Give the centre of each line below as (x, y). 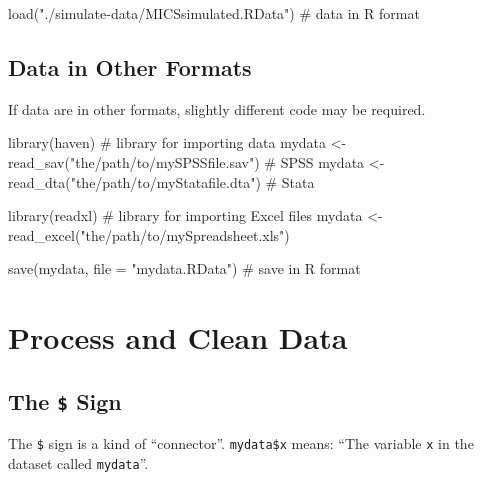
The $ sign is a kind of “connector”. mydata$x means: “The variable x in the (241, 443)
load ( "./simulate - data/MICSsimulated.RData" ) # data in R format (214, 13)
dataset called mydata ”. (78, 462)
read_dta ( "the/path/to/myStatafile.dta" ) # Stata (161, 181)
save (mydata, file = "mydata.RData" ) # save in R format (184, 268)
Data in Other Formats (130, 66)
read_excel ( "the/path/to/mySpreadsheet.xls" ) (149, 234)
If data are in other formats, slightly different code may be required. (217, 108)
